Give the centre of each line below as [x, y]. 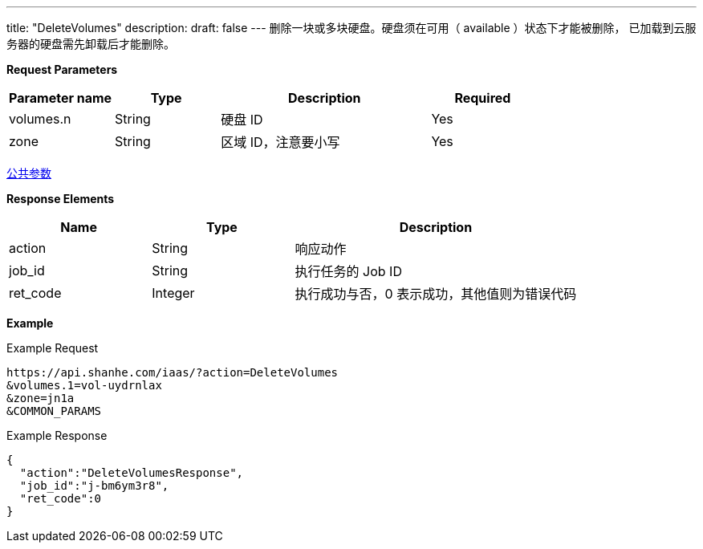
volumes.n [40, 119]
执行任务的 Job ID [348, 271]
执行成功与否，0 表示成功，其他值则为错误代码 [436, 294]
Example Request [53, 348]
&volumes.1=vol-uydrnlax [84, 385]
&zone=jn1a [41, 398]
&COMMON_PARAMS [54, 411]
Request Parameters [62, 69]
